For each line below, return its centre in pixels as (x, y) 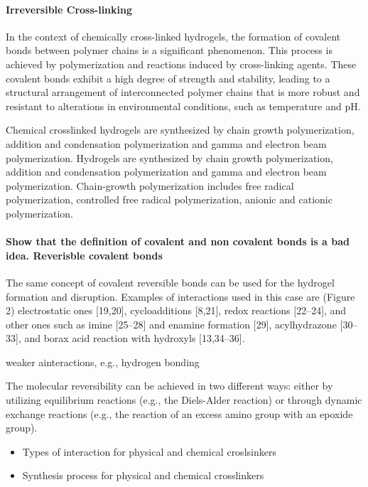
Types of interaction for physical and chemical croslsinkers (149, 451)
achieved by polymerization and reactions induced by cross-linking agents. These (181, 64)
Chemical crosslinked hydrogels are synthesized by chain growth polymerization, (180, 130)
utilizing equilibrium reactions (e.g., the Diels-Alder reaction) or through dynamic (184, 400)
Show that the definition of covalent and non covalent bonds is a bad (178, 241)
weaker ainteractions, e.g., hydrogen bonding (103, 362)
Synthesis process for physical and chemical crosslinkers (143, 475)
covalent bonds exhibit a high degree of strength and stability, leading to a (168, 78)
